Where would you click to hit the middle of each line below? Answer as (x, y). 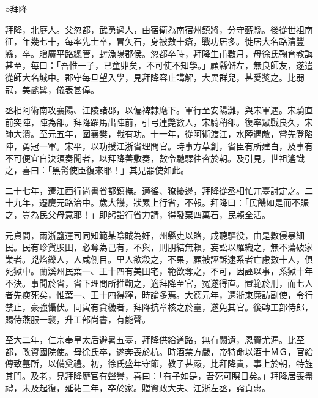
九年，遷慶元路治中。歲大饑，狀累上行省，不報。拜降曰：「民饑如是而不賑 (161, 202)
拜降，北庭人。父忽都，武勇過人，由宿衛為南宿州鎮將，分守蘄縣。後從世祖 (155, 29)
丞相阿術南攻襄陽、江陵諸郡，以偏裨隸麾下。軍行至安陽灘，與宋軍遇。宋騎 (155, 110)
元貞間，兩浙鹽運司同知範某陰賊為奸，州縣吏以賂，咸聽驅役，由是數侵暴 (150, 235)
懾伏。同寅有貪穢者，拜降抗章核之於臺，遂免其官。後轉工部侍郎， (180, 307)
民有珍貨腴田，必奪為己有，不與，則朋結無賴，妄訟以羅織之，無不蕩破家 (167, 247)
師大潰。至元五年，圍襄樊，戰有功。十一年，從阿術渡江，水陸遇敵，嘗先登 (155, 134)
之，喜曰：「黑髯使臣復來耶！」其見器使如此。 (97, 170)
